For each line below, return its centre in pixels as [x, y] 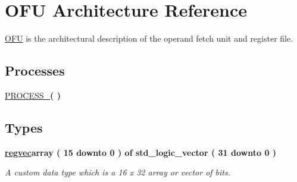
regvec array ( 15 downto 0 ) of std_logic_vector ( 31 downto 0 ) [141, 152]
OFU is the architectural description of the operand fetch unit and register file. [149, 38]
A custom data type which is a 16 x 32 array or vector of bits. [118, 172]
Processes [35, 70]
